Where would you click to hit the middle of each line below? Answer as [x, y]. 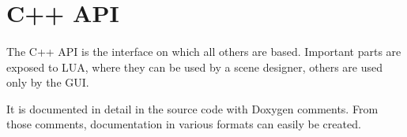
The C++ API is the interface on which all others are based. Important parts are [204, 51]
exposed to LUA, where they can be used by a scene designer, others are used [194, 67]
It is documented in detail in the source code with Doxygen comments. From [192, 108]
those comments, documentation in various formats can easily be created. [184, 124]
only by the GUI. [48, 82]
